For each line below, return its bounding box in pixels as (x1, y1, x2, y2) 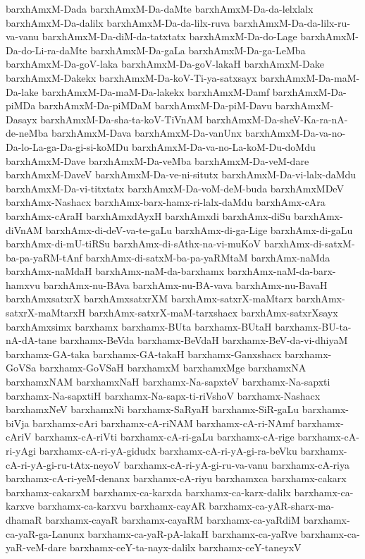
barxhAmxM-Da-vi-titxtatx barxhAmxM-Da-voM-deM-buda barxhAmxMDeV (6, 180, 344, 195)
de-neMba (6, 125, 49, 140)
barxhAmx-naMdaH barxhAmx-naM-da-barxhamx (6, 264, 225, 278)
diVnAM (6, 222, 43, 237)
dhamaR (6, 512, 42, 527)
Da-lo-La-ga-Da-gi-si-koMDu (6, 139, 129, 154)
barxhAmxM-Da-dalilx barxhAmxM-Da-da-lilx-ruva (6, 15, 230, 30)
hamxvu (6, 277, 41, 292)
